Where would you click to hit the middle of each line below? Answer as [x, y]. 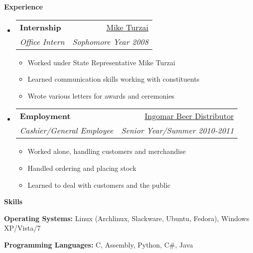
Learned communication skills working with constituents [114, 79]
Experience [23, 6]
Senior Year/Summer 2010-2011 [178, 130]
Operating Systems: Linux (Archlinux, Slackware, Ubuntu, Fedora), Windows [127, 218]
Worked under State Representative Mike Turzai [101, 62]
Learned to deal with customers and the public [99, 185]
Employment [45, 116]
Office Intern [42, 41]
